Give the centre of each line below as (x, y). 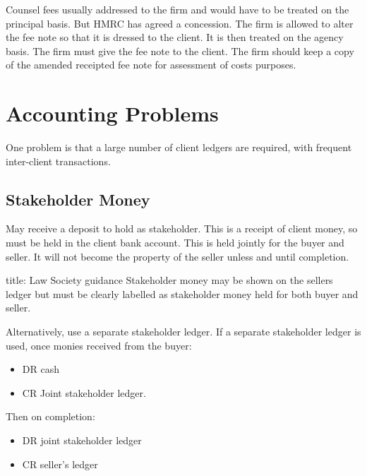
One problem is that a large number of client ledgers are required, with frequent (179, 147)
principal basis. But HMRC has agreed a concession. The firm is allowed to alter (180, 23)
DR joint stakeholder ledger (82, 440)
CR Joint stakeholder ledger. (84, 392)
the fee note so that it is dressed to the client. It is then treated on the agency (175, 37)
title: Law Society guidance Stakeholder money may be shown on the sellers (169, 280)
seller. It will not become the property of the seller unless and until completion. (178, 256)
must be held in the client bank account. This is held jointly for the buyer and (175, 243)
